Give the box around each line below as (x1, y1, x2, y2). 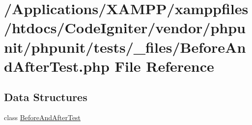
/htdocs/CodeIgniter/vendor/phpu (4, 18, 246, 38)
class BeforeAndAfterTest (4, 112, 81, 123)
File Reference (114, 56, 214, 76)
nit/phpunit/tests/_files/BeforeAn (4, 37, 246, 57)
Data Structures (4, 89, 87, 104)
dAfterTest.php (4, 56, 110, 76)
